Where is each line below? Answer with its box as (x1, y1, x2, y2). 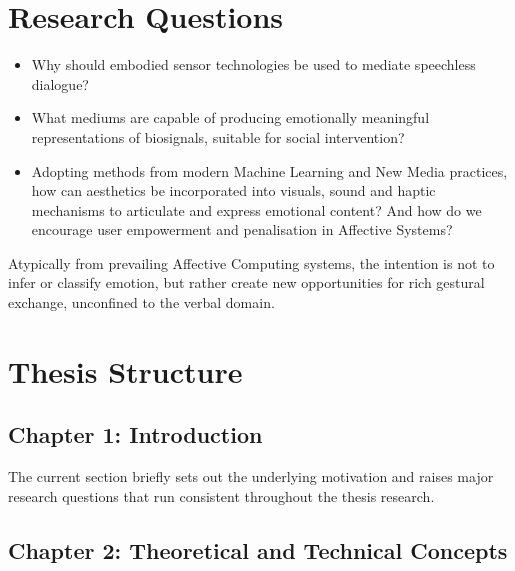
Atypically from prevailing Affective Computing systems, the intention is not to (8, 252, 495, 273)
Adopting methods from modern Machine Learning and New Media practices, (31, 160, 508, 181)
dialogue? (31, 73, 89, 94)
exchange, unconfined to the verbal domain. (8, 292, 275, 313)
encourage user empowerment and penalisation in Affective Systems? (31, 219, 453, 240)
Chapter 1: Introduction (8, 419, 263, 450)
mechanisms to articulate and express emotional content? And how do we (31, 199, 482, 220)
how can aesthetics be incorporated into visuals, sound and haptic (31, 180, 436, 201)
